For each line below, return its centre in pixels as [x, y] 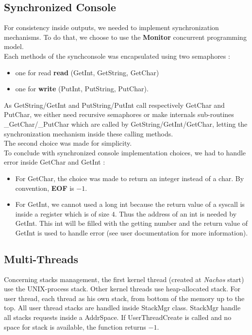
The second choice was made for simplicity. [68, 143]
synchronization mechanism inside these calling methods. [89, 133]
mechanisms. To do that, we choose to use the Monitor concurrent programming [125, 37]
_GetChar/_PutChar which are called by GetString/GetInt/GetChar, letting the [126, 124]
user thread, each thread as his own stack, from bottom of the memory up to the [124, 298]
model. [14, 46]
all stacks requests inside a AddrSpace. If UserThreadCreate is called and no [118, 317]
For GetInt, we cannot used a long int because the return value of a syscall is [130, 204]
